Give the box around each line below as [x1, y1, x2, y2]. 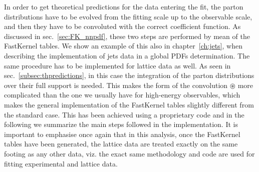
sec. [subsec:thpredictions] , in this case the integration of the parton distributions [4, 70, 254, 80]
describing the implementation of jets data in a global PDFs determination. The [4, 50, 250, 60]
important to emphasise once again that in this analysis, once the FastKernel [4, 128, 240, 139]
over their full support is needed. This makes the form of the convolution [4, 79, 228, 90]
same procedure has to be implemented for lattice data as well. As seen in [4, 60, 231, 70]
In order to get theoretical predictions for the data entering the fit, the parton [4, 1, 243, 11]
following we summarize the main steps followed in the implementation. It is [4, 119, 238, 129]
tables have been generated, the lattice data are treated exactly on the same [4, 138, 238, 149]
